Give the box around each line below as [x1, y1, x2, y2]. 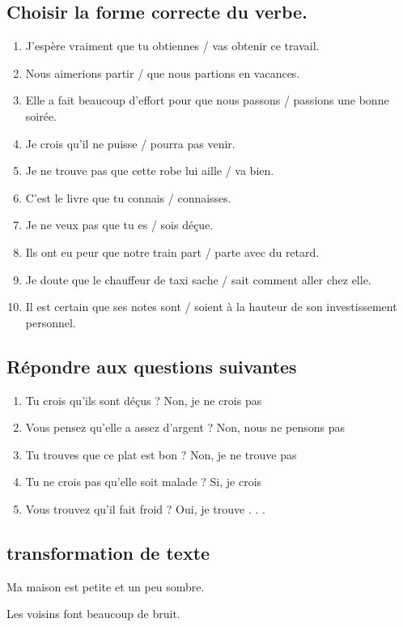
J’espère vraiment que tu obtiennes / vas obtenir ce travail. [25, 37, 320, 54]
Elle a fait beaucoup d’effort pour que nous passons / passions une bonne [25, 92, 389, 109]
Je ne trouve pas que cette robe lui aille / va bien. [25, 162, 274, 179]
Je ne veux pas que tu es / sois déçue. [25, 216, 214, 233]
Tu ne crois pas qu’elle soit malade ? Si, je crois [25, 473, 262, 490]
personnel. [25, 313, 76, 331]
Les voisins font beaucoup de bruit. [6, 605, 180, 622]
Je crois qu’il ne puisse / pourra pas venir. [25, 134, 235, 151]
